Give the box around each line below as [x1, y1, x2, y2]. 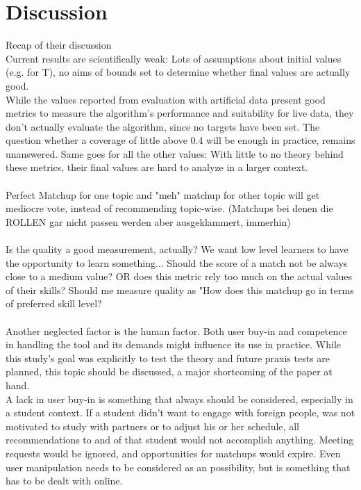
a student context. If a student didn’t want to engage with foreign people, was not [6, 405, 355, 420]
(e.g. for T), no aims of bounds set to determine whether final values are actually [6, 65, 351, 79]
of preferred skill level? [6, 296, 102, 311]
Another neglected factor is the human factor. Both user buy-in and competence [6, 323, 347, 338]
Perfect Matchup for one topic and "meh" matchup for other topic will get [6, 187, 320, 202]
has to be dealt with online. [6, 473, 123, 488]
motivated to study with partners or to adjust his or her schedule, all [6, 418, 299, 433]
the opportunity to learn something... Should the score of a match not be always [6, 255, 348, 270]
